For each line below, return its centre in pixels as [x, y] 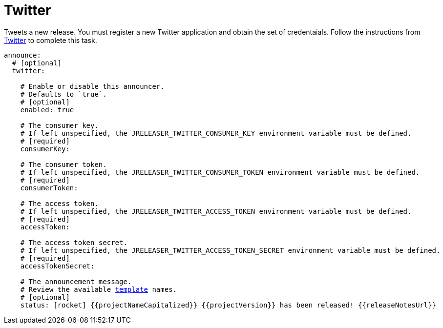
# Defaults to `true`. [63, 94]
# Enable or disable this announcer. [92, 86]
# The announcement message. [76, 281]
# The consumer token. [63, 164]
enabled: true [47, 110]
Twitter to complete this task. [51, 40]
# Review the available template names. [99, 289]
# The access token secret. [74, 242]
